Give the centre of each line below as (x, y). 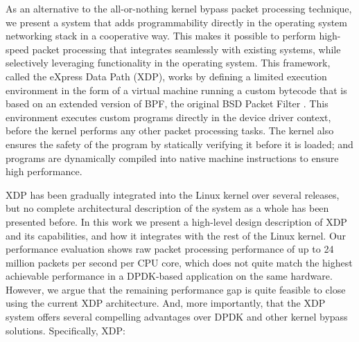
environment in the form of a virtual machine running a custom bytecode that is (176, 90)
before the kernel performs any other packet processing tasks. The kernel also (170, 130)
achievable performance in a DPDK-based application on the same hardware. (169, 276)
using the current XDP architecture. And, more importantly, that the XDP (166, 303)
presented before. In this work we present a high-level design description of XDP (176, 221)
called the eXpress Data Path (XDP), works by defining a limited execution (166, 76)
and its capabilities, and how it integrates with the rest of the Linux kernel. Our (176, 235)
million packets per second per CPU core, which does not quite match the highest (179, 262)
